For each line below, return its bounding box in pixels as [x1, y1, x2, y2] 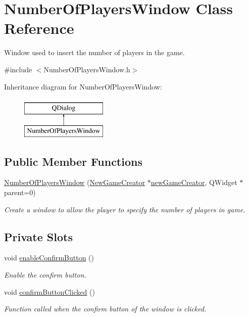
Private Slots [4, 229, 73, 244]
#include [4, 64, 32, 74]
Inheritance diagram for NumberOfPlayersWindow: [4, 81, 162, 92]
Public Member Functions [4, 153, 142, 169]
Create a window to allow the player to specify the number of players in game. [4, 204, 245, 214]
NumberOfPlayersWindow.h [43, 64, 130, 74]
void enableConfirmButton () [4, 252, 94, 263]
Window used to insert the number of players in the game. [4, 47, 185, 58]
